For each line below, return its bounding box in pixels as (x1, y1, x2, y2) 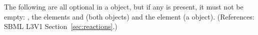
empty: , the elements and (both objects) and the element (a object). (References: (4, 11, 254, 21)
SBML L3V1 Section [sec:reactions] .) (4, 21, 117, 31)
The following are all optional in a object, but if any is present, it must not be (4, 1, 243, 11)
